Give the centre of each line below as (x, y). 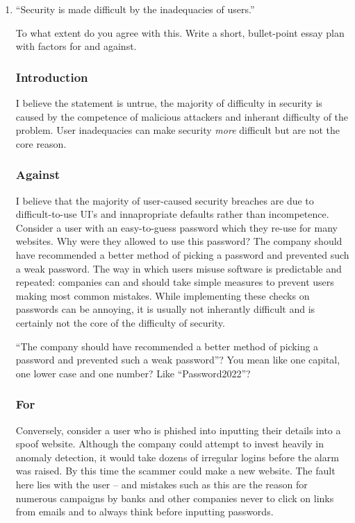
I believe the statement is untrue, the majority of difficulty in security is (169, 103)
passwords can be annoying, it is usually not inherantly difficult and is (165, 309)
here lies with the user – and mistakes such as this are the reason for (162, 484)
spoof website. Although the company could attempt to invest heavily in (170, 444)
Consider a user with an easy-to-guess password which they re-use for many (176, 227)
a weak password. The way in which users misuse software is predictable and (179, 268)
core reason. (41, 143)
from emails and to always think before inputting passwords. (145, 512)
